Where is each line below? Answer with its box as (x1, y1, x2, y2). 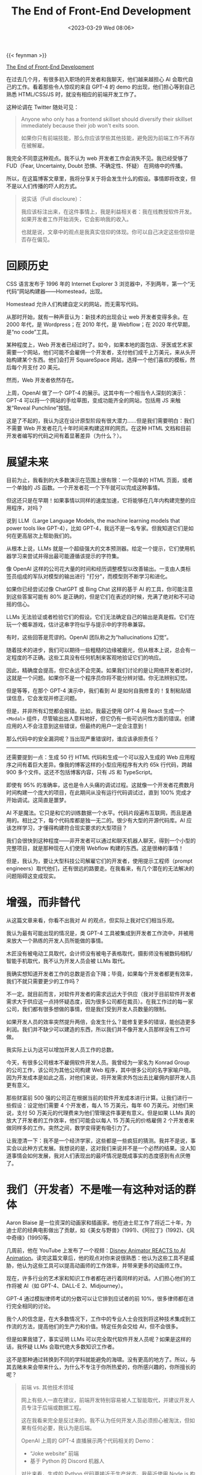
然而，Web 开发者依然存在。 (6, 376, 77, 383)
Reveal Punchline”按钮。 (14, 404, 75, 411)
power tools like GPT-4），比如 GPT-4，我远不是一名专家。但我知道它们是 (6, 525, 189, 532)
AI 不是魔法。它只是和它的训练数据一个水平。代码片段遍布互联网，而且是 (6, 809, 187, 816)
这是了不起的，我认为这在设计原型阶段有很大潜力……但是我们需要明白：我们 (6, 417, 195, 424)
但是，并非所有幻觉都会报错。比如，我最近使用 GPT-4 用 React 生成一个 (6, 707, 185, 714)
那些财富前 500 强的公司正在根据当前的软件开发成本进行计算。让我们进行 (6, 1094, 188, 1101)
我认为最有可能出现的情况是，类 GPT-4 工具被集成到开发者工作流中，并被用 (6, 929, 194, 937)
